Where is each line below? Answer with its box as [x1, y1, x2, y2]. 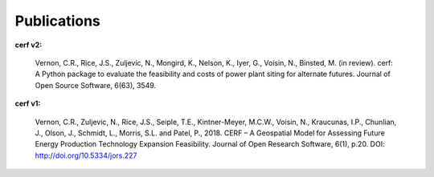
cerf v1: [14, 99, 41, 108]
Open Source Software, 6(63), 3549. [35, 80, 157, 90]
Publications [14, 12, 100, 30]
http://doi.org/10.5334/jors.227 [35, 151, 137, 160]
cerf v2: [14, 40, 43, 50]
